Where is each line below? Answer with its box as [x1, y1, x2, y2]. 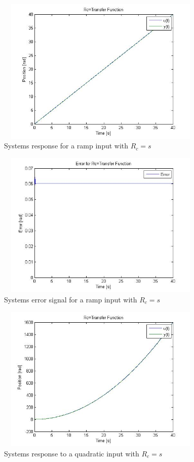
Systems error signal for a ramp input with [4, 294, 137, 304]
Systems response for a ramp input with [4, 140, 129, 151]
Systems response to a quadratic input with [4, 448, 139, 458]
